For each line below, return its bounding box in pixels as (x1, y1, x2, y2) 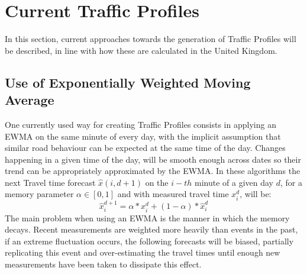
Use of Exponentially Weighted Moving (5, 73, 251, 91)
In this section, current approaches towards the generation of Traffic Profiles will (5, 33, 296, 45)
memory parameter (5, 188, 74, 200)
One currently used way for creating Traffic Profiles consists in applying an (5, 118, 276, 130)
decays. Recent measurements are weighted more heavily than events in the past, (5, 223, 298, 236)
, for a (280, 176, 302, 188)
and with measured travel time (117, 188, 229, 200)
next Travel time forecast (5, 176, 96, 188)
